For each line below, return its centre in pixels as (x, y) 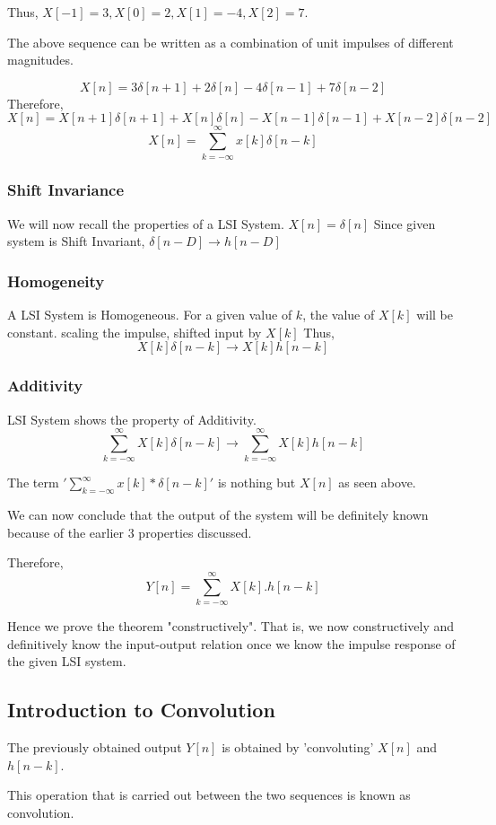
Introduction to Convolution (141, 710)
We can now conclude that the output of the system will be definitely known (218, 515)
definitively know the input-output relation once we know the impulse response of (231, 643)
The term (33, 483)
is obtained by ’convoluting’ (298, 746)
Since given (405, 223)
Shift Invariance (66, 190)
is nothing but (257, 483)
